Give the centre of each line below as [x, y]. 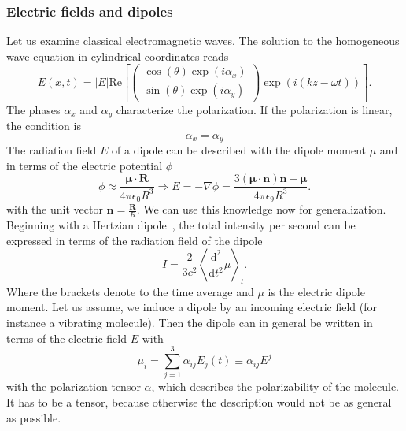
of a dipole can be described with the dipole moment [239, 150]
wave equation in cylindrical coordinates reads [118, 56]
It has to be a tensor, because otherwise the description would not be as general [199, 401]
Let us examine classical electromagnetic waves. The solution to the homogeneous [203, 41]
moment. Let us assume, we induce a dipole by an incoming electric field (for [192, 307]
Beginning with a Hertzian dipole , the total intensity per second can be [181, 224]
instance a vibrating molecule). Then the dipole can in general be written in [190, 323]
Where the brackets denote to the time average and [130, 291]
